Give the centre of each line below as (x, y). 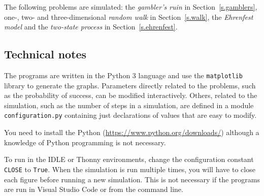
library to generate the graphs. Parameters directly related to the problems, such (130, 85)
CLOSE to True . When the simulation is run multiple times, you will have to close (130, 169)
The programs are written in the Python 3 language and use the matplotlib (123, 75)
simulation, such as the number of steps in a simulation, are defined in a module (129, 105)
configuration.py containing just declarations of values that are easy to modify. (130, 115)
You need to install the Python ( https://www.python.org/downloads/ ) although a (132, 132)
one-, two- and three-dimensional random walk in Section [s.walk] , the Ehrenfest (129, 17)
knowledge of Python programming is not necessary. (85, 142)
